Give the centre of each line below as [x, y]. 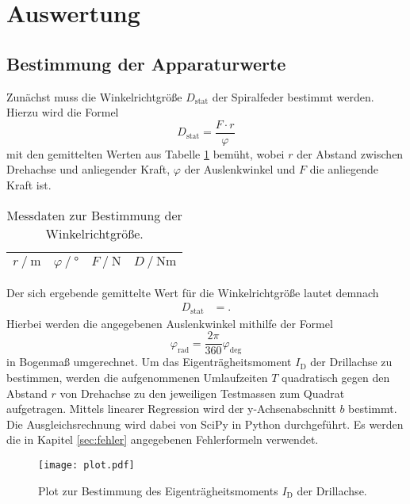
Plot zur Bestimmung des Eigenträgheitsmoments [158, 490]
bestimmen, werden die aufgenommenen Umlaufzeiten [137, 377]
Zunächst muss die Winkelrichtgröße [94, 96]
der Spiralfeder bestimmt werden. [293, 96]
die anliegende [344, 169]
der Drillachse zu [351, 362]
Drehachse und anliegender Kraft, [88, 169]
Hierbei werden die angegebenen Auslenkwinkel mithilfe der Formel [170, 323]
